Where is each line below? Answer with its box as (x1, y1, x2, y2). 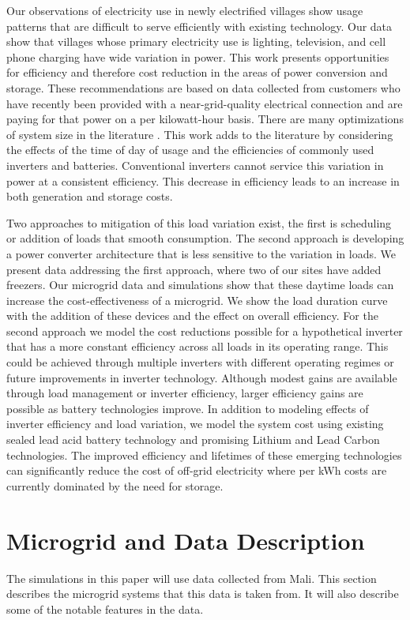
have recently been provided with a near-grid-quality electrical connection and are (6, 95, 403, 111)
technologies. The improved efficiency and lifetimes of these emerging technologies (6, 446, 402, 463)
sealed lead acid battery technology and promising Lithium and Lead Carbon (6, 431, 380, 448)
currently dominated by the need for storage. (6, 477, 224, 494)
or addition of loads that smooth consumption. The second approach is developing (6, 230, 404, 246)
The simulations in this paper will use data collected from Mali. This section (6, 569, 377, 586)
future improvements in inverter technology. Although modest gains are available (6, 369, 397, 385)
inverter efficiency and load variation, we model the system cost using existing (6, 415, 384, 432)
